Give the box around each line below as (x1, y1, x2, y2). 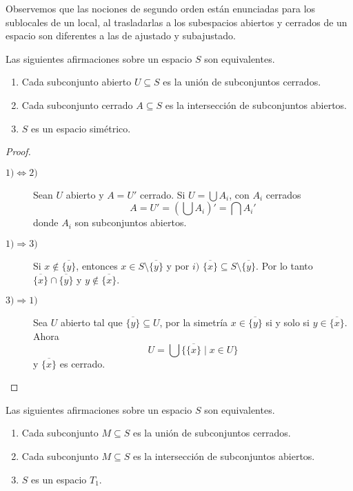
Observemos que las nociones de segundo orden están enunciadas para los (6, 1, 316, 15)
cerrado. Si (139, 187, 185, 201)
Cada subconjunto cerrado (21, 97, 133, 112)
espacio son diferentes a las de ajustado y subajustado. (6, 28, 236, 43)
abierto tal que (60, 315, 123, 330)
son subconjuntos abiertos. (74, 215, 187, 230)
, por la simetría (159, 315, 228, 330)
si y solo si (265, 315, 310, 330)
